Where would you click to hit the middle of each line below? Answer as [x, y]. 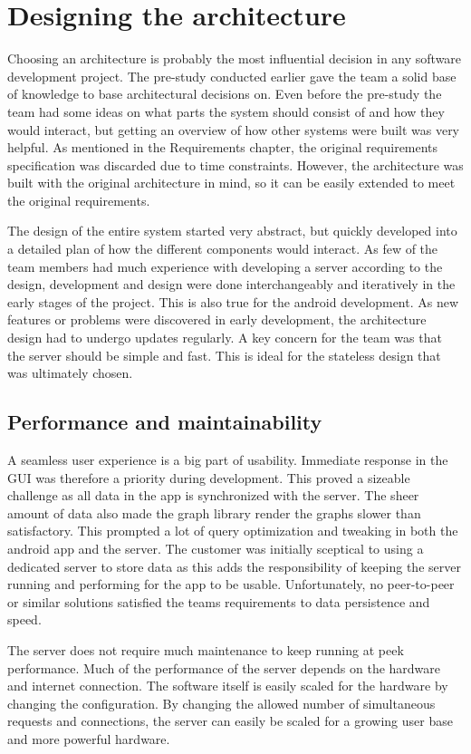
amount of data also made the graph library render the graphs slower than [214, 512]
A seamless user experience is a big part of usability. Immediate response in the [228, 460]
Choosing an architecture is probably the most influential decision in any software [235, 58]
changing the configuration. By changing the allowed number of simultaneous [221, 703]
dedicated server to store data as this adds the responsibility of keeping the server [234, 566]
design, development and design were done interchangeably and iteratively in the [231, 284]
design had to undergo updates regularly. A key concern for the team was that [225, 338]
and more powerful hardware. [89, 738]
